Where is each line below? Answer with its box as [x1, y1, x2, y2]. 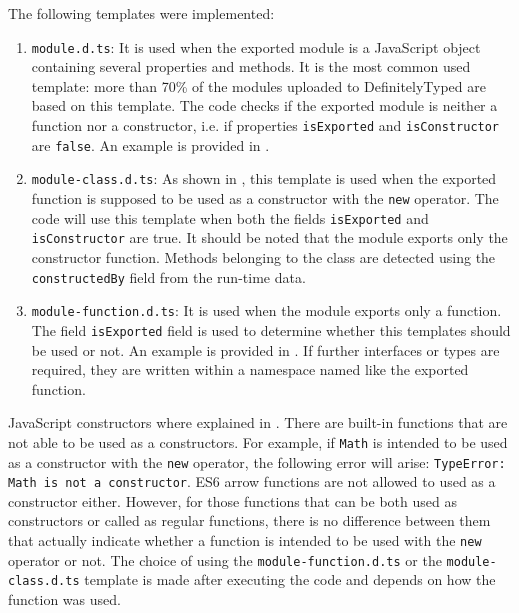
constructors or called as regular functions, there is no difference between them [8, 510, 491, 531]
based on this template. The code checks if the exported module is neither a [31, 95, 498, 116]
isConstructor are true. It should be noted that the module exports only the [31, 227, 508, 248]
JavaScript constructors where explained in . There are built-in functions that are [8, 412, 508, 433]
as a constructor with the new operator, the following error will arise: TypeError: [8, 451, 506, 472]
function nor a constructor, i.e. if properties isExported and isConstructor [31, 115, 500, 136]
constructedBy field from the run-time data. [31, 266, 306, 287]
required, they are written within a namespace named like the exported [31, 359, 469, 380]
